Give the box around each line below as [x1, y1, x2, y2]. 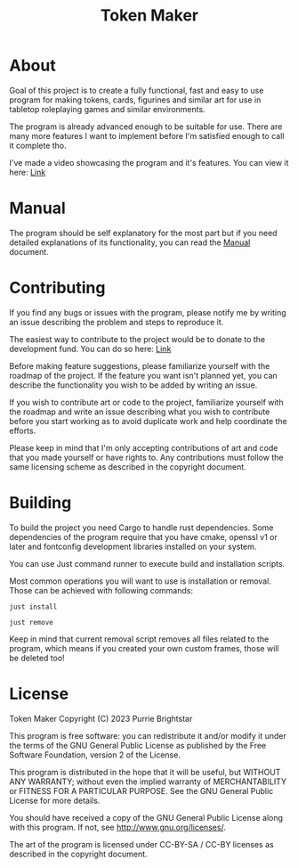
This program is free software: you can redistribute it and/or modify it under [9, 730, 286, 741]
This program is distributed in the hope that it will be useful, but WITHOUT [9, 766, 281, 777]
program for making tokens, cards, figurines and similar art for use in [9, 94, 262, 105]
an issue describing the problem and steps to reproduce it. [9, 316, 224, 327]
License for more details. [9, 795, 101, 806]
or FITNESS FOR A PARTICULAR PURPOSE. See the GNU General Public [9, 785, 274, 796]
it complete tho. [9, 140, 67, 151]
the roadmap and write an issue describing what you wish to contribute [9, 406, 270, 417]
